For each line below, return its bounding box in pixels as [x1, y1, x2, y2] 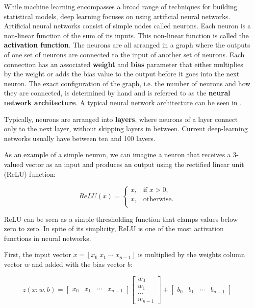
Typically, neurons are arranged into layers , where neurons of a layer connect [4, 114, 238, 124]
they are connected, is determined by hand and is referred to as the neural [4, 88, 230, 98]
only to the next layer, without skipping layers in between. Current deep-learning [4, 123, 248, 134]
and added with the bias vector [31, 259, 126, 269]
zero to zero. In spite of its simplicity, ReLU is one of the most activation [4, 223, 224, 234]
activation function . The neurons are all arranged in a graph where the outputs [4, 40, 250, 50]
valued [4, 159, 24, 169]
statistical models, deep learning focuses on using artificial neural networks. [4, 11, 230, 21]
